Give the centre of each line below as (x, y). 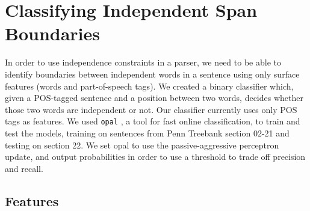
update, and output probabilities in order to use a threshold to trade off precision (155, 157)
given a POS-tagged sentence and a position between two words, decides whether (154, 98)
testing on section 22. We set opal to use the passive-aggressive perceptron (142, 145)
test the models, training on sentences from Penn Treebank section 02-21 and (147, 133)
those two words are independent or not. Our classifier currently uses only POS (151, 109)
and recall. (24, 168)
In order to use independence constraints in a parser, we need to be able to (143, 62)
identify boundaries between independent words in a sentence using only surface (152, 74)
